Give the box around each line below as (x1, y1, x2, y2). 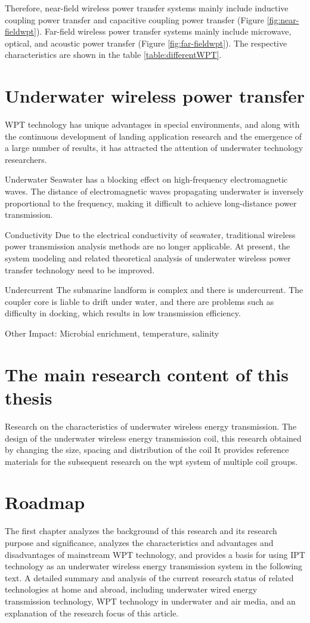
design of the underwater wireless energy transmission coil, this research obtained (5, 431, 302, 444)
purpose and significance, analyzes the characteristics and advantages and (5, 536, 274, 548)
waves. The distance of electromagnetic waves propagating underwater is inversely (5, 185, 304, 198)
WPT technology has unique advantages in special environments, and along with (5, 118, 300, 131)
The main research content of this (5, 362, 289, 386)
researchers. (5, 153, 47, 165)
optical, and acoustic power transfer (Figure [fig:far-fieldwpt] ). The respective (5, 36, 287, 49)
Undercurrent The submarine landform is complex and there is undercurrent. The (5, 283, 303, 296)
